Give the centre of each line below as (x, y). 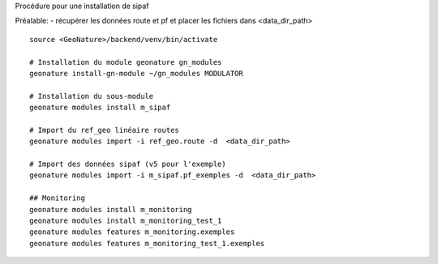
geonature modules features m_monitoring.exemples (132, 232)
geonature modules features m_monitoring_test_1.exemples (147, 243)
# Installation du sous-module (92, 96)
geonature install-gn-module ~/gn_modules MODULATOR (136, 73)
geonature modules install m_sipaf (100, 108)
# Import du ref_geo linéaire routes (105, 130)
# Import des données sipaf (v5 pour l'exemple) (128, 164)
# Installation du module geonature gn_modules (126, 62)
